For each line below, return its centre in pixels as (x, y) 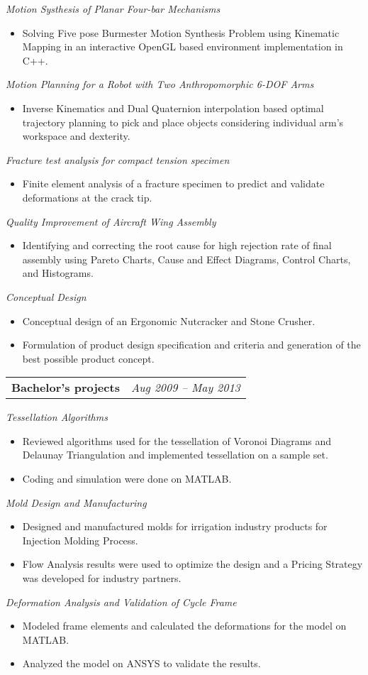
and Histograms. (58, 273)
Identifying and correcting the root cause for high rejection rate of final (177, 245)
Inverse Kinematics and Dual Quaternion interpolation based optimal (173, 108)
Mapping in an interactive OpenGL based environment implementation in (183, 46)
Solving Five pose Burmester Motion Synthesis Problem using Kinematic (181, 32)
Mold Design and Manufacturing (76, 502)
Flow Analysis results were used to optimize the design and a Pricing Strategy (193, 564)
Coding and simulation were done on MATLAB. (127, 479)
